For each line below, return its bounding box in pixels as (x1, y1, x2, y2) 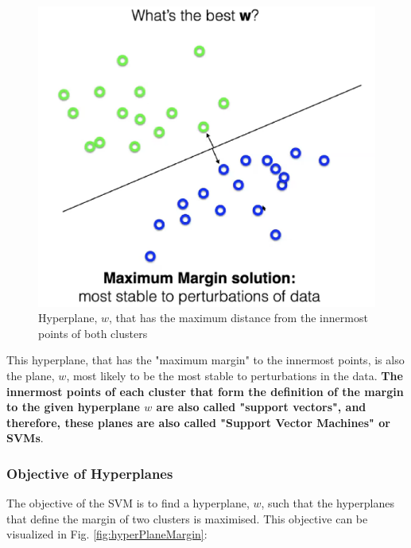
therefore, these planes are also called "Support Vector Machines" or (6, 414, 390, 430)
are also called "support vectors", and (156, 398, 366, 415)
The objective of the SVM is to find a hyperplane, (6, 495, 250, 511)
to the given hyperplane (6, 398, 140, 415)
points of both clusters (38, 325, 148, 341)
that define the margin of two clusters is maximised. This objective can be (6, 510, 368, 527)
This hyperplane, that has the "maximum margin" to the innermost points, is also (6, 352, 405, 368)
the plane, (6, 367, 55, 383)
